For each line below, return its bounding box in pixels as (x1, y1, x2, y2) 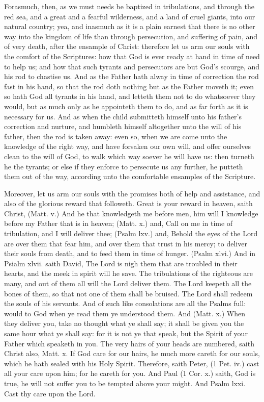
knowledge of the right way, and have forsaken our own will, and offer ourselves (4, 141, 251, 152)
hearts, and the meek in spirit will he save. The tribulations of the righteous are (4, 268, 253, 279)
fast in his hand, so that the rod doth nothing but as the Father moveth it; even (4, 81, 254, 91)
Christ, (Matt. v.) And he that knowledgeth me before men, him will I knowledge (4, 208, 258, 218)
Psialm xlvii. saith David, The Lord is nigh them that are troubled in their (4, 258, 238, 268)
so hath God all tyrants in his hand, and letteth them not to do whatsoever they (4, 91, 256, 102)
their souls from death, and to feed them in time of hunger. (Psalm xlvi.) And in (4, 248, 256, 259)
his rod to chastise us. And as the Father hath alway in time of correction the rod (4, 71, 259, 82)
